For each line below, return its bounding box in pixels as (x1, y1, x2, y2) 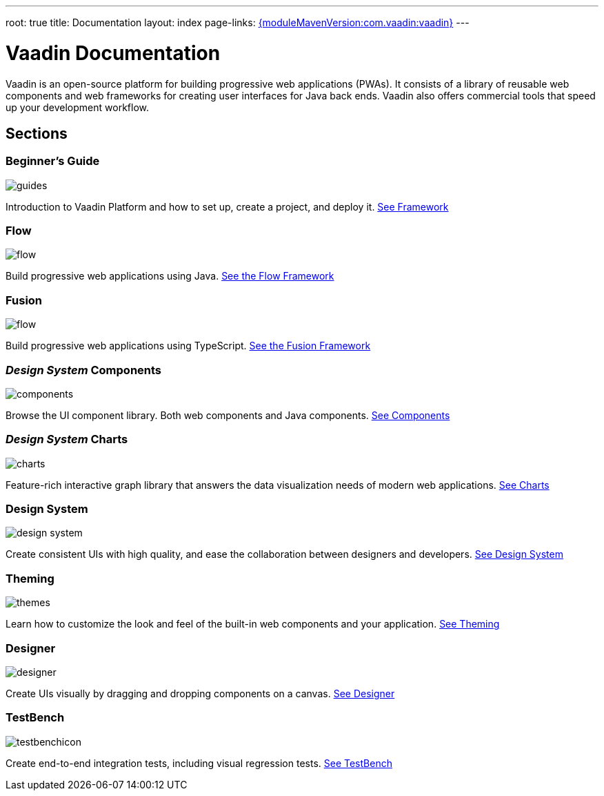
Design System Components (6, 362, 162, 377)
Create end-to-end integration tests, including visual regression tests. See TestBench (6, 757, 392, 769)
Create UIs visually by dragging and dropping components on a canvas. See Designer (6, 687, 395, 699)
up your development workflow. (6, 101, 149, 113)
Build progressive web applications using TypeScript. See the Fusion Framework (6, 340, 371, 352)
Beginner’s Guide (6, 154, 100, 168)
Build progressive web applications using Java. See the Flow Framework (6, 270, 334, 282)
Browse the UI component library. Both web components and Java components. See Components (6, 409, 450, 421)
